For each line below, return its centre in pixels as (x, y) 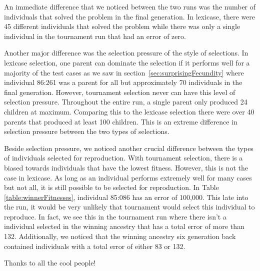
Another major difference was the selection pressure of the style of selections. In (126, 53)
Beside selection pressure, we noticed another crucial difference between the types (129, 148)
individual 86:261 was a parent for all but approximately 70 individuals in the (123, 82)
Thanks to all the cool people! (50, 263)
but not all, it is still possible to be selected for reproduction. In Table (111, 187)
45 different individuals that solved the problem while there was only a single (122, 26)
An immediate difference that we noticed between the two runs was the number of (130, 6)
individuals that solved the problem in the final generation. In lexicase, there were (130, 16)
